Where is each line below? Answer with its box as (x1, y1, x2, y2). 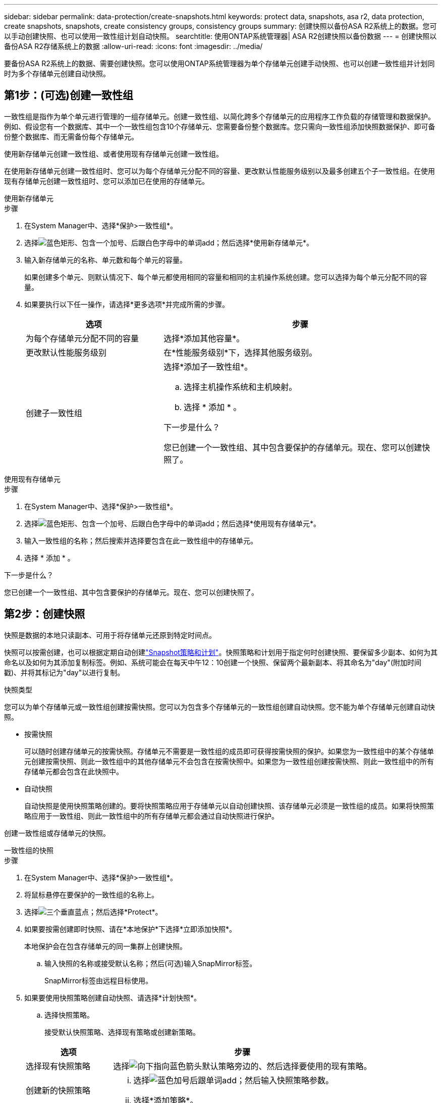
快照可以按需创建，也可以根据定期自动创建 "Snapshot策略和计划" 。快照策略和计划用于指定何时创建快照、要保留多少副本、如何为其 (4, 647, 438, 657)
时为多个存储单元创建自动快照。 (4, 69, 110, 78)
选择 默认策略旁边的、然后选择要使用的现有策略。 (113, 1061, 372, 1071)
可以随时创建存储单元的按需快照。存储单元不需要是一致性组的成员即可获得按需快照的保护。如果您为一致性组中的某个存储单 (24, 746, 434, 756)
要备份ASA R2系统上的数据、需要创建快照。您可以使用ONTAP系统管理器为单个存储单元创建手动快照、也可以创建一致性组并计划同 (4, 59, 435, 68)
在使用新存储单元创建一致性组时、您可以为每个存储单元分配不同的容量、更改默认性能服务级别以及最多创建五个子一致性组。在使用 (4, 166, 435, 175)
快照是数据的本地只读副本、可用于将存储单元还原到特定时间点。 (4, 630, 216, 639)
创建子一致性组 (26, 408, 83, 418)
